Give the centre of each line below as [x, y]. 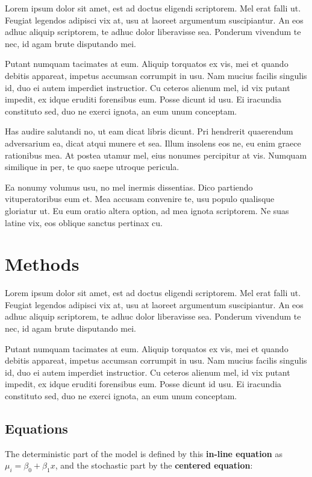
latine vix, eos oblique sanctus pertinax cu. [84, 222]
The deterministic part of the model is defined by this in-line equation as [144, 453]
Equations [36, 428]
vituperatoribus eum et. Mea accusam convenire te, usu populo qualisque [140, 199]
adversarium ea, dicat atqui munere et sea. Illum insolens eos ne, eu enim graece [153, 143]
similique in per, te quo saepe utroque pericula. [92, 167]
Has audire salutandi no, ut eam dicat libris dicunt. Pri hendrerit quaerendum [149, 131]
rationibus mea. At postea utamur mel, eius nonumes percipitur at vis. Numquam [156, 155]
